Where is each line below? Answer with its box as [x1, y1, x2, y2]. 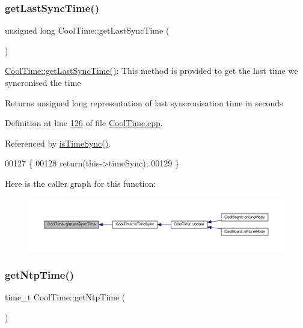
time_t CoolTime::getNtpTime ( [5, 290, 126, 303]
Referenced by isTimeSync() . [5, 136, 111, 149]
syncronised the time [5, 76, 81, 88]
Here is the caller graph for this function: [5, 177, 156, 189]
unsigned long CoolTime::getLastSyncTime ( [5, 24, 170, 37]
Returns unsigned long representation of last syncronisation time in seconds [5, 96, 283, 109]
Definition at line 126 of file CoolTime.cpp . [5, 117, 163, 129]
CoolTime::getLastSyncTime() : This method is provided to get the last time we [5, 64, 298, 77]
